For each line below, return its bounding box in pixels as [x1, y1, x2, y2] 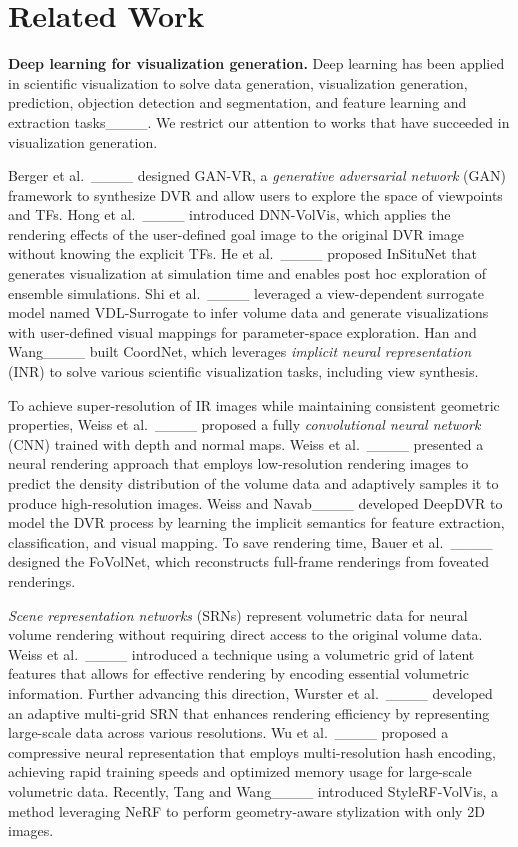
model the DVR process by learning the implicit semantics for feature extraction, [8, 512, 505, 533]
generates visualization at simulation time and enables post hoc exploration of [8, 263, 487, 284]
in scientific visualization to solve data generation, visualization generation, [8, 72, 468, 93]
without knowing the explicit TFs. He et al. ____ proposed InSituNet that [8, 243, 478, 264]
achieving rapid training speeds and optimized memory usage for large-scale [8, 761, 472, 782]
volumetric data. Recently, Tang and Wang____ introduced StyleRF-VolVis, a [8, 780, 498, 801]
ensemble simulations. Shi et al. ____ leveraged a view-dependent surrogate [8, 282, 485, 303]
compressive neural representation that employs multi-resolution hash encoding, [8, 741, 496, 762]
